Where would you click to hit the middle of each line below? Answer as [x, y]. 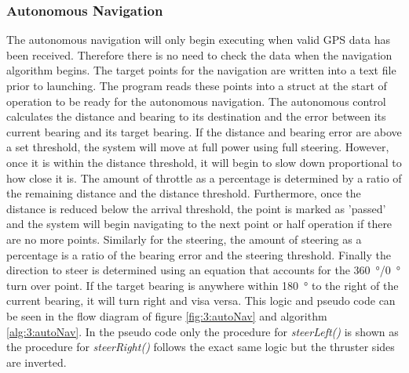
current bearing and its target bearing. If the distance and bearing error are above [204, 131]
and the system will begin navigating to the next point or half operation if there [199, 224]
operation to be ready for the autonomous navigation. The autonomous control [196, 101]
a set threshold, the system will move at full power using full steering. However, [198, 147]
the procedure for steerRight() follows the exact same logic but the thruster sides [201, 347]
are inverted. [37, 362]
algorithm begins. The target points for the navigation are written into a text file [201, 70]
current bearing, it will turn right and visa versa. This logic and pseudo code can [201, 301]
